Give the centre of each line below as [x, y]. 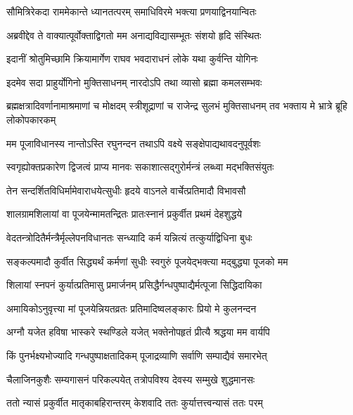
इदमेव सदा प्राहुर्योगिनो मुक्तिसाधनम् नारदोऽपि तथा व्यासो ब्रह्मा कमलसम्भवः [134, 82]
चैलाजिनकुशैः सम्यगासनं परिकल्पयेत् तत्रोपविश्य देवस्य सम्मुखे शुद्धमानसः [131, 379]
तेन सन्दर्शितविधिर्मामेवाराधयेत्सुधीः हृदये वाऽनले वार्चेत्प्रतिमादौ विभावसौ [126, 190]
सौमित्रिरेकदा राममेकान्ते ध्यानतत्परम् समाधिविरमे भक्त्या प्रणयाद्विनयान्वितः [131, 11]
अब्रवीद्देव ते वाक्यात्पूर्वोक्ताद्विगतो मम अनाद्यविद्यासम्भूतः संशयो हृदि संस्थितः [134, 35]
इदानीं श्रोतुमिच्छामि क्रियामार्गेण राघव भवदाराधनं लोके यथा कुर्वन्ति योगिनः [132, 59]
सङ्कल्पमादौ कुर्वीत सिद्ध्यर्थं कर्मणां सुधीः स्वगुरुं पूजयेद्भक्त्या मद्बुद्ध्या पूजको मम [147, 261]
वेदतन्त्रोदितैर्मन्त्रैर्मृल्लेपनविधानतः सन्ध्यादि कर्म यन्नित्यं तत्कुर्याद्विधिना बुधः [129, 237]
